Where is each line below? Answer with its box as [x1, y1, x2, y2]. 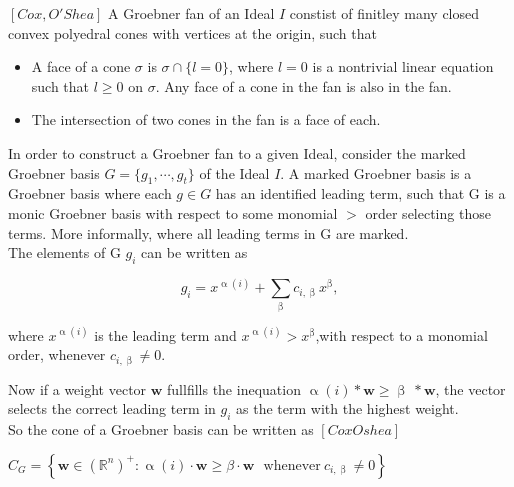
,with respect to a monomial [315, 324, 488, 345]
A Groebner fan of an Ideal [108, 3, 275, 23]
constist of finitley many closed [289, 3, 480, 23]
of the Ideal [199, 162, 270, 183]
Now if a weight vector [8, 378, 147, 399]
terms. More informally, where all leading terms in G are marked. [8, 222, 409, 243]
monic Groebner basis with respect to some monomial [8, 202, 338, 223]
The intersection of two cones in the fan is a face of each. [31, 109, 381, 130]
